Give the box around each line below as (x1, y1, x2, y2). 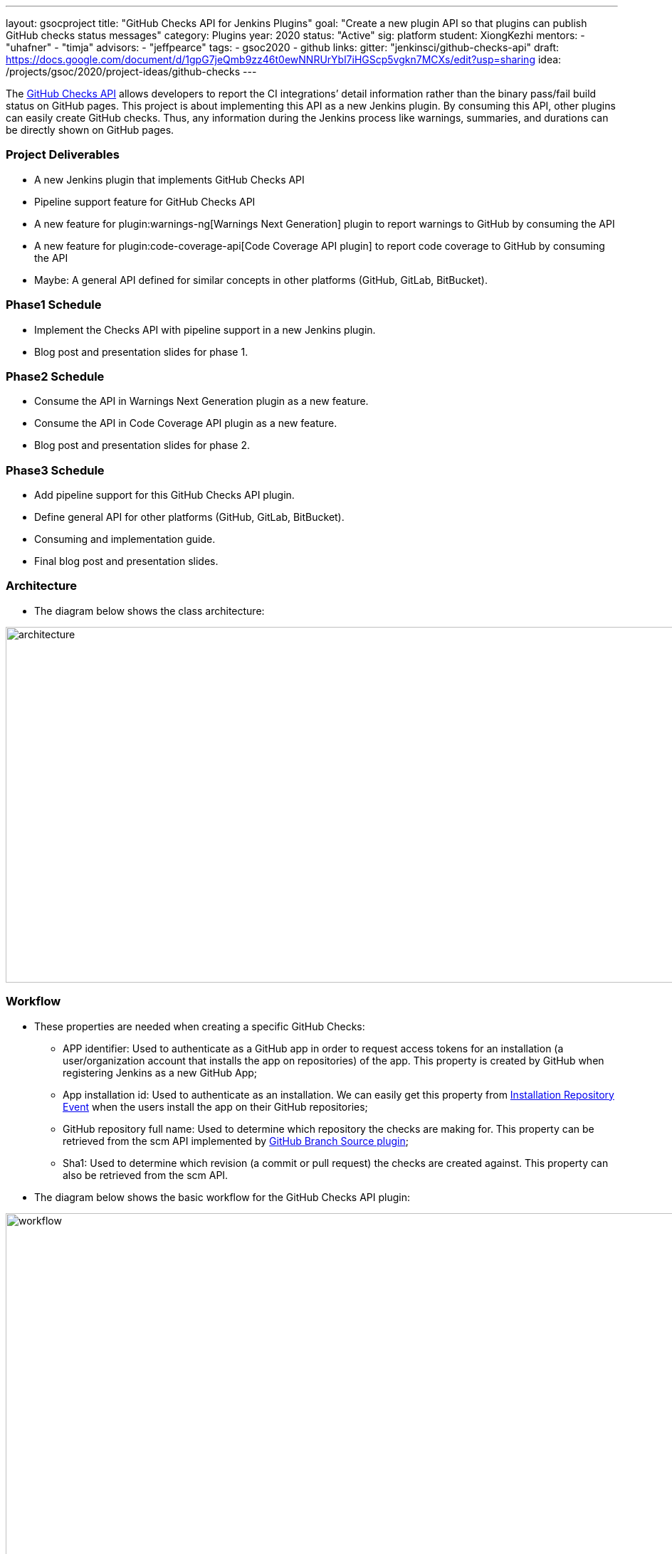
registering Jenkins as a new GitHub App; (63, 1066, 258, 1079)
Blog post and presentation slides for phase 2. (34, 439, 251, 452)
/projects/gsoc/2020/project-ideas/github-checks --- (6, 65, 257, 78)
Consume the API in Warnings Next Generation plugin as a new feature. (34, 395, 369, 408)
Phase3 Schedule (6, 462, 105, 477)
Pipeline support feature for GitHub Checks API (34, 195, 256, 208)
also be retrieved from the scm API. (63, 1168, 229, 1181)
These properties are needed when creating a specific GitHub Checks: (34, 1020, 365, 1032)
